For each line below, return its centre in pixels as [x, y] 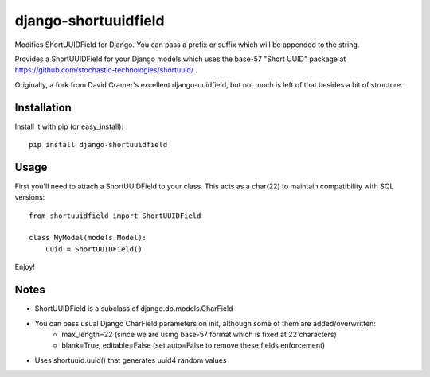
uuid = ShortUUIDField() [94, 249]
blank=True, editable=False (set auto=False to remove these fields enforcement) [193, 345]
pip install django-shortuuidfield [98, 145]
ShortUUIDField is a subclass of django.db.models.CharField [134, 309]
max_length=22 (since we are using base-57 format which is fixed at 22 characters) [199, 334]
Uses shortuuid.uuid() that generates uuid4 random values [131, 360]
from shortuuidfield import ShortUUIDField [115, 216]
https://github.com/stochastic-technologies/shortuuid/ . [106, 70]
